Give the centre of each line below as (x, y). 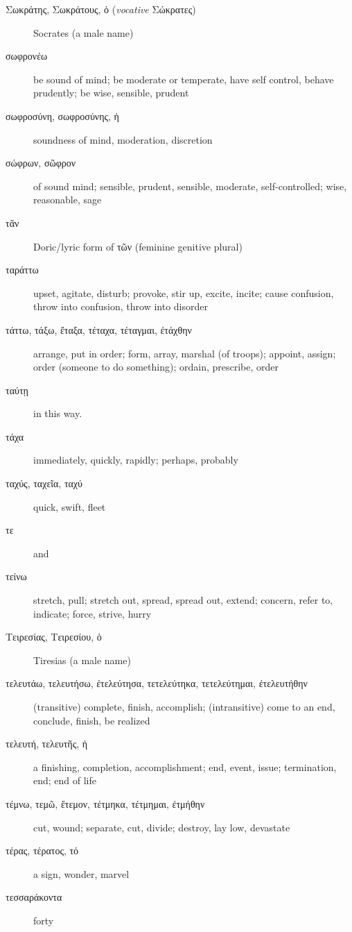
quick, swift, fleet (70, 506)
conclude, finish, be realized (92, 720)
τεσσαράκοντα (34, 897)
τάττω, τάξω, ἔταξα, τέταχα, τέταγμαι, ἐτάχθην (99, 329)
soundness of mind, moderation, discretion (123, 139)
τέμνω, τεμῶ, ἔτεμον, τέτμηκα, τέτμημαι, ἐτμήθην (105, 803)
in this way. (58, 413)
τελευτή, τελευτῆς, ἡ (47, 744)
